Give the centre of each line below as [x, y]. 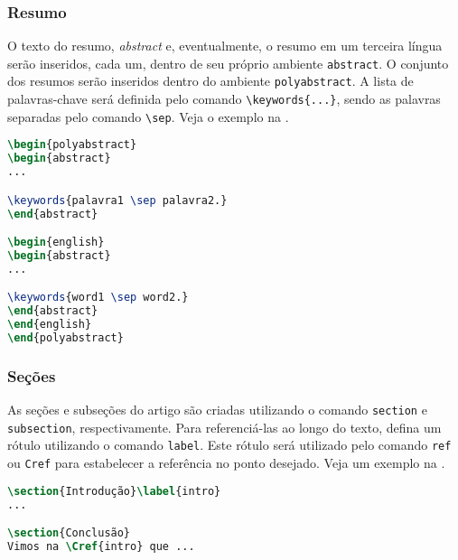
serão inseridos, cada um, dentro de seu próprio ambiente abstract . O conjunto [228, 63]
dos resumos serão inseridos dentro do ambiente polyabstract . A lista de [210, 81]
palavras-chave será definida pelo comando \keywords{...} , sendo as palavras [224, 99]
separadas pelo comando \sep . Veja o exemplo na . [148, 116]
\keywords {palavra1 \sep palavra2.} [117, 200]
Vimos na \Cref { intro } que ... [101, 547]
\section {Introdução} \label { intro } [114, 491]
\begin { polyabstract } [72, 145]
